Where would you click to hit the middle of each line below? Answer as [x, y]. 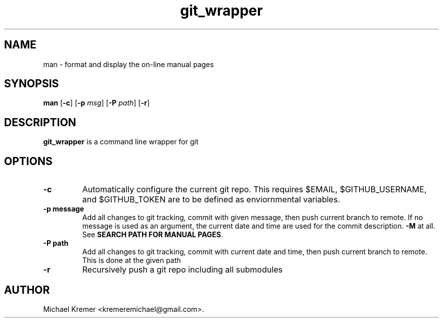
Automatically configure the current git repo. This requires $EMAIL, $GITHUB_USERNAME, [254, 190]
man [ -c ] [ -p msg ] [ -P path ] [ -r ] [96, 103]
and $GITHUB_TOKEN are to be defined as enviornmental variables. [211, 200]
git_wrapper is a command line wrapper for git [121, 142]
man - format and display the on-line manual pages [128, 64]
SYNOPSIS [32, 84]
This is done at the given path [131, 260]
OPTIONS [28, 161]
